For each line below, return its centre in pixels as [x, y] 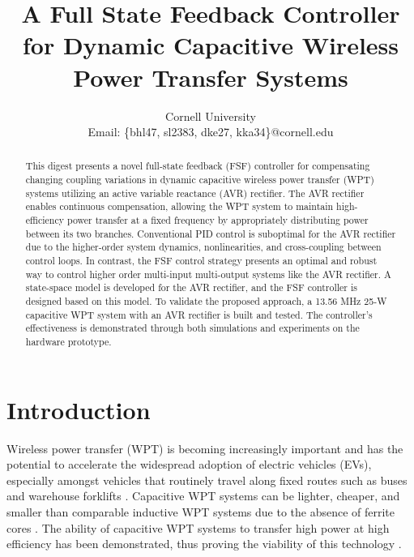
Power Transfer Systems [211, 77]
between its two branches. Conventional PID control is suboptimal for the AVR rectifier [211, 233]
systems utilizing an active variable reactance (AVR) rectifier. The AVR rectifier [195, 193]
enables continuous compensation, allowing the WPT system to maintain [179, 206]
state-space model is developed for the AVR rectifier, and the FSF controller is [191, 287]
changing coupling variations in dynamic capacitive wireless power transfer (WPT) [200, 180]
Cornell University [211, 116]
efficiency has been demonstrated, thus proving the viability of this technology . [204, 544]
